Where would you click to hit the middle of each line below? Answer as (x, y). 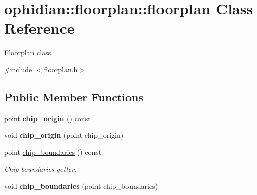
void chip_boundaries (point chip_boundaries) (81, 186)
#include (18, 69)
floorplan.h (61, 69)
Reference (39, 28)
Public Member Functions (74, 96)
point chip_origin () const (47, 118)
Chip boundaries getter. (40, 169)
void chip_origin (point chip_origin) (64, 135)
